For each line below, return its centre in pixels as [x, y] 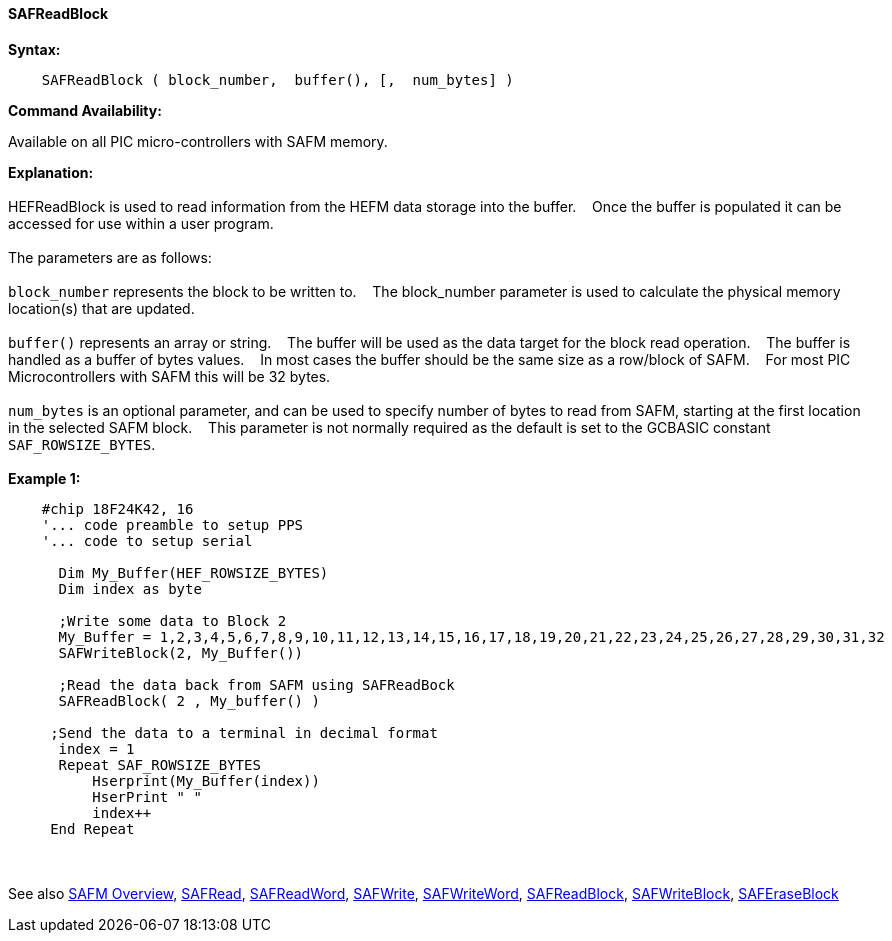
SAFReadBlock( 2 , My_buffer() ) [189, 700]
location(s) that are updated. [101, 308]
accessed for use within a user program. [141, 223]
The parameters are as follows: [110, 257]
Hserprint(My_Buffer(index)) [206, 780]
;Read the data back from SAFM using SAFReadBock [256, 684]
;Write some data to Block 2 [172, 620]
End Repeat [92, 828]
